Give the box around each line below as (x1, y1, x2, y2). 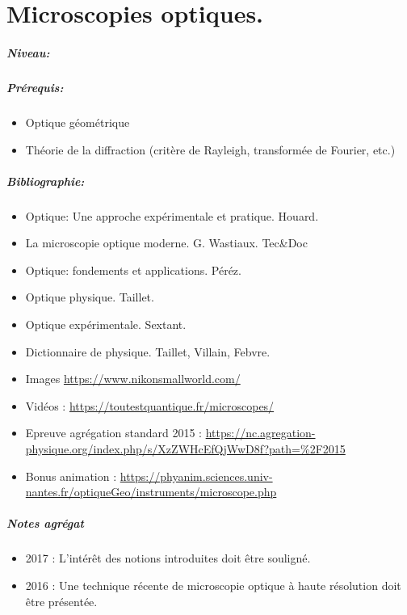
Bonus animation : (25, 467, 117, 484)
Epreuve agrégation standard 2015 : (25, 424, 202, 441)
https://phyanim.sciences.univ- (120, 467, 273, 484)
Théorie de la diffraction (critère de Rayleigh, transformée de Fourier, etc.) (25, 141, 396, 158)
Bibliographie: (6, 172, 85, 189)
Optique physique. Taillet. (25, 289, 154, 305)
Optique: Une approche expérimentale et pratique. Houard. (25, 207, 319, 224)
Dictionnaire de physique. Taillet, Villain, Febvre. (25, 343, 271, 360)
